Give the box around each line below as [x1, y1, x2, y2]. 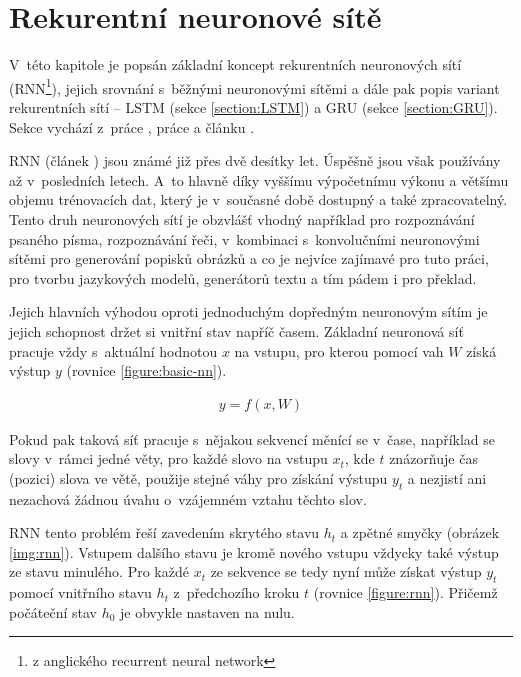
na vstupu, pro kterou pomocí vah [234, 340, 444, 361]
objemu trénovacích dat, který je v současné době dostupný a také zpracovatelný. [9, 189, 508, 210]
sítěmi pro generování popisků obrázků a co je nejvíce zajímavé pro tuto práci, [9, 248, 489, 269]
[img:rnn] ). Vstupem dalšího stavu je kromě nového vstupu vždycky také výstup [9, 541, 499, 562]
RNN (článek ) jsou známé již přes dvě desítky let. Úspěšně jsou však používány [9, 150, 501, 171]
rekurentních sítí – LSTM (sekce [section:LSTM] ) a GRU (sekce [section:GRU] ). [9, 96, 498, 117]
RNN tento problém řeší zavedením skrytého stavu [9, 522, 320, 543]
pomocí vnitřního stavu [9, 582, 152, 603]
